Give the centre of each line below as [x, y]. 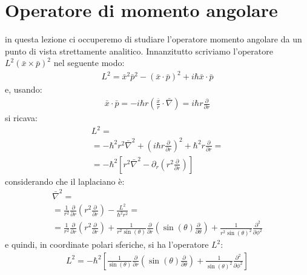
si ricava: [21, 118]
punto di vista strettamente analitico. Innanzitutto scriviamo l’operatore [139, 51]
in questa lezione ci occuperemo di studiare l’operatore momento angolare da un [153, 39]
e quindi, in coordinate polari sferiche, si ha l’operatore [107, 244]
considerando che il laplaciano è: [65, 181]
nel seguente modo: [89, 63]
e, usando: [24, 89]
